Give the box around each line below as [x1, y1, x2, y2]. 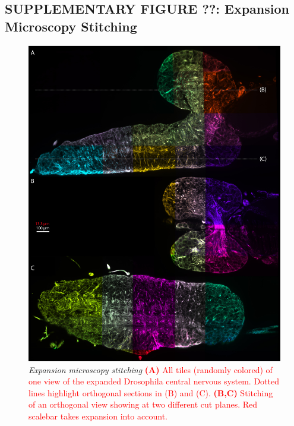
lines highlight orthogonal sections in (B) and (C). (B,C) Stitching [29, 386, 273, 399]
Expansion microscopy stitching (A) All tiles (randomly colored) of [29, 363, 273, 375]
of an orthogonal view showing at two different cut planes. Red [29, 398, 258, 411]
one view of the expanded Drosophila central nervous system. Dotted [29, 375, 279, 387]
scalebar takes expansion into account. [29, 409, 167, 422]
